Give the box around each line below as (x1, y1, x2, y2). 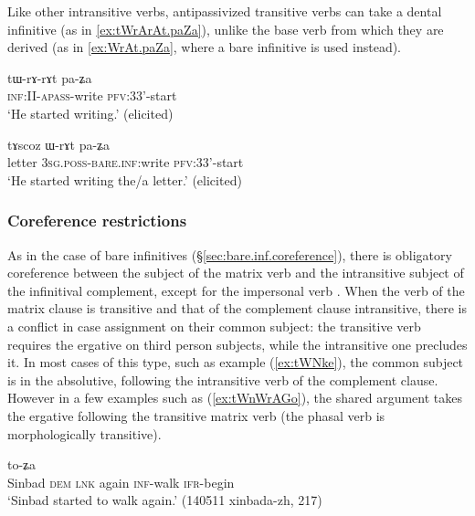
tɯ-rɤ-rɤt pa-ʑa (7, 68, 92, 87)
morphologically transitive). (7, 424, 162, 443)
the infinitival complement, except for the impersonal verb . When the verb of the (7, 280, 465, 300)
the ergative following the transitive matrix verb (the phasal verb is (7, 405, 385, 425)
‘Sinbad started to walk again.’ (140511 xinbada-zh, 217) (7, 490, 322, 510)
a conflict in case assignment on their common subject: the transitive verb (7, 316, 421, 335)
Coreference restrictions (7, 209, 187, 232)
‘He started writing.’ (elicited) (7, 103, 174, 122)
